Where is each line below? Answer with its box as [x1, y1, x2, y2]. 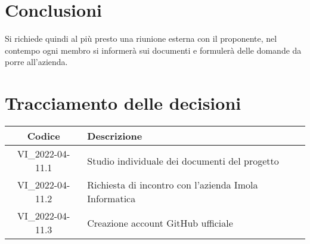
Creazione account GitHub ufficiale [87, 215, 233, 230]
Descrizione [87, 129, 142, 143]
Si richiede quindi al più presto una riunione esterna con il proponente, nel [5, 32, 277, 45]
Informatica [87, 192, 136, 206]
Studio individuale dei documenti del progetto [87, 153, 279, 168]
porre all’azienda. [5, 55, 68, 68]
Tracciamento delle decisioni [5, 91, 241, 115]
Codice [27, 129, 60, 143]
